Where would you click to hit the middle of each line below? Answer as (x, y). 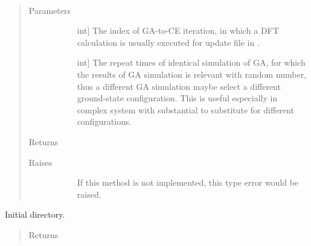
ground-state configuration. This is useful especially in (177, 98)
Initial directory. (35, 214)
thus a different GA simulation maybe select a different (179, 86)
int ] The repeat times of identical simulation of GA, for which (191, 62)
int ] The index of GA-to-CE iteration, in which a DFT (178, 30)
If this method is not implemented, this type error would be (188, 182)
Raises (40, 162)
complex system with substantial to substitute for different (185, 109)
